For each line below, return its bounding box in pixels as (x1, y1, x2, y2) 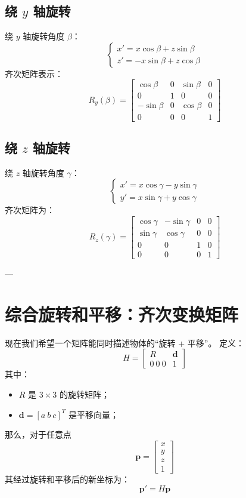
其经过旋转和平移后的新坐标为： (5, 472, 130, 485)
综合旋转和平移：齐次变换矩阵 (5, 302, 239, 326)
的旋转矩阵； (59, 388, 110, 400)
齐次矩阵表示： (5, 67, 63, 79)
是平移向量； (68, 408, 119, 420)
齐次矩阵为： (5, 204, 55, 216)
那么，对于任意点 (5, 428, 71, 441)
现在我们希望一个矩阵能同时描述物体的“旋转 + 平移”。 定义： (5, 336, 245, 349)
